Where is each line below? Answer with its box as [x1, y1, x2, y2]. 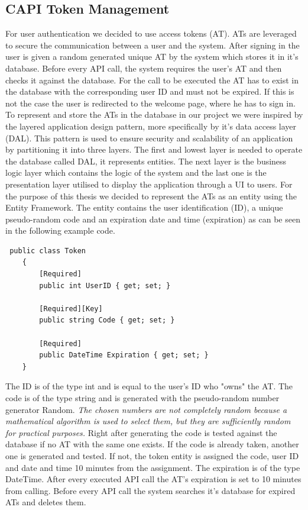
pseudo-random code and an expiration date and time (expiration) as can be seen [5, 212, 300, 225]
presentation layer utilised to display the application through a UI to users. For [5, 177, 293, 190]
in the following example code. [5, 224, 115, 237]
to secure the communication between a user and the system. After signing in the [5, 38, 300, 51]
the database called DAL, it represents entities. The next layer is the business [5, 154, 287, 167]
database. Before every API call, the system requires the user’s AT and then [5, 62, 282, 74]
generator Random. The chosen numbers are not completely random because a [5, 403, 287, 415]
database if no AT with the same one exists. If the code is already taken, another [5, 438, 299, 450]
